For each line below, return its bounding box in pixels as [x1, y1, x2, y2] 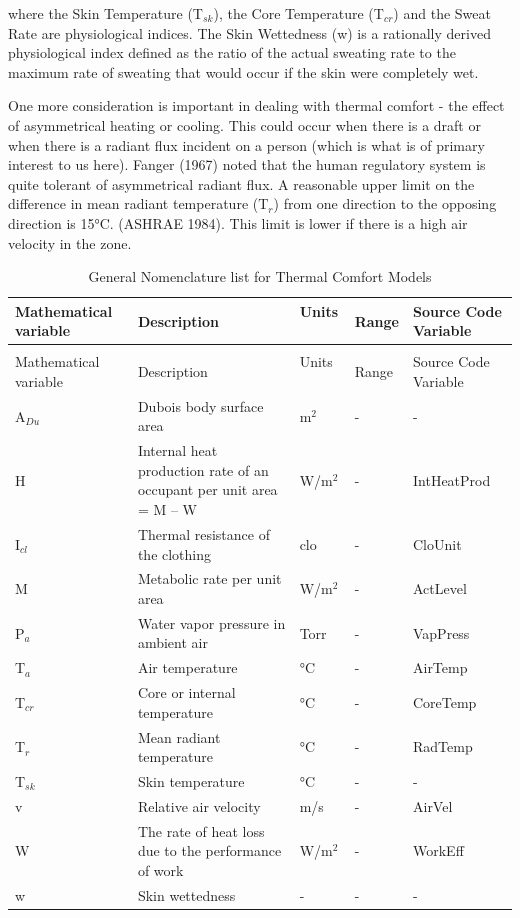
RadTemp [412, 736, 473, 757]
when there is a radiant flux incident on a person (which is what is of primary [8, 134, 485, 155]
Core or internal [137, 682, 236, 703]
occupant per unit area [137, 479, 278, 500]
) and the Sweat [393, 3, 491, 23]
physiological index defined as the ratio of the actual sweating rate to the [8, 42, 456, 63]
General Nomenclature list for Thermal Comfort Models [88, 266, 432, 287]
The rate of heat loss [137, 820, 265, 841]
